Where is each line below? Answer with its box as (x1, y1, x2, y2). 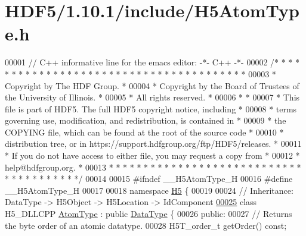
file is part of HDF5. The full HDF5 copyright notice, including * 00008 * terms (5, 102, 297, 115)
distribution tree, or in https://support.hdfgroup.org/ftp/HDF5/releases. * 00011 (5, 137, 302, 150)
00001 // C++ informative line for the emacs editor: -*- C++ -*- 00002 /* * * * (5, 56, 300, 68)
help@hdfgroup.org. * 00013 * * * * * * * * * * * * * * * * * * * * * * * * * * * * (5, 161, 301, 173)
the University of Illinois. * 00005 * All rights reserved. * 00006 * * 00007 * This (5, 91, 300, 103)
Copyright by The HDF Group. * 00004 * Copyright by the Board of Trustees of (5, 79, 299, 92)
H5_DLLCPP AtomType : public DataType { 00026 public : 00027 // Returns (5, 207, 292, 220)
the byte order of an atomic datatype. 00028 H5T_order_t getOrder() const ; (5, 219, 287, 231)
